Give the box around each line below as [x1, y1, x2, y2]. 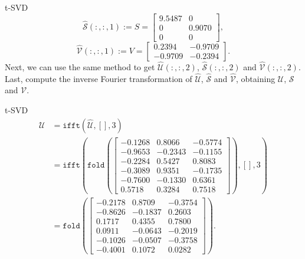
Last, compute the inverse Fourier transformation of [5, 72, 192, 84]
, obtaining [236, 72, 276, 84]
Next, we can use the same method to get [5, 60, 155, 73]
